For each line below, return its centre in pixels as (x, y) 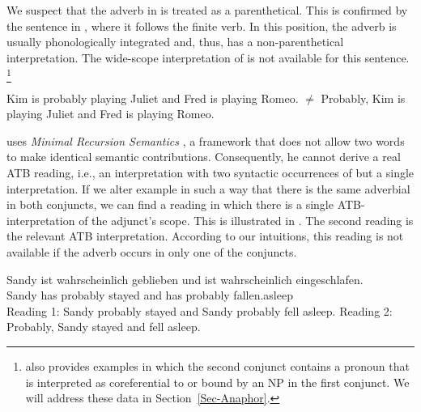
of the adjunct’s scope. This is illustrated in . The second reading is (246, 220)
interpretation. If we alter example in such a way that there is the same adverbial (208, 188)
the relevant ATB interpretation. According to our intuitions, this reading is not (205, 236)
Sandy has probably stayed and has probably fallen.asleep (150, 295)
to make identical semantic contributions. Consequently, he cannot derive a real (204, 157)
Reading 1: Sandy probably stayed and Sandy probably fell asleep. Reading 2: (200, 310)
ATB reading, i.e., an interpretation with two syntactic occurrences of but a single (210, 173)
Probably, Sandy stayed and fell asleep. (104, 327)
